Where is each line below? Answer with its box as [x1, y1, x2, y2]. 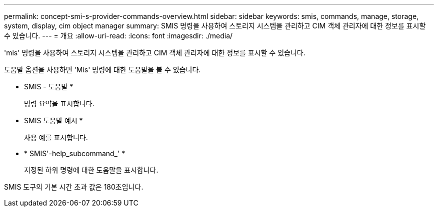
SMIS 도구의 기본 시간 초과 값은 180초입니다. [4, 183, 143, 191]
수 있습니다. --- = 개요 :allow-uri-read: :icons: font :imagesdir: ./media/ [4, 31, 233, 40]
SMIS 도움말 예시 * [24, 116, 83, 125]
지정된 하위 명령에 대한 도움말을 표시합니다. [24, 166, 158, 174]
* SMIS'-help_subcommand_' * [24, 149, 125, 158]
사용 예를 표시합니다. [24, 133, 88, 142]
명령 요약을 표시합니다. [24, 99, 94, 108]
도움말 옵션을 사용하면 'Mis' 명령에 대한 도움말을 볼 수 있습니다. [4, 65, 201, 74]
